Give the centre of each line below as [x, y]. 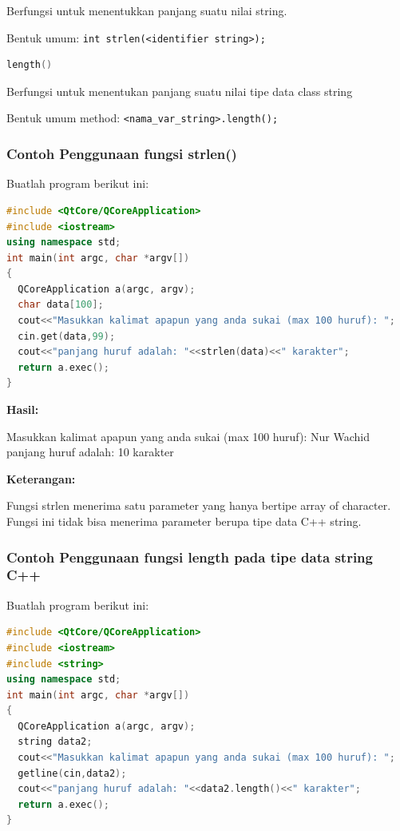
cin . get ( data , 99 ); [67, 336]
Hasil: [23, 410]
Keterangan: [41, 478]
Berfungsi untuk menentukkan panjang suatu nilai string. [147, 10]
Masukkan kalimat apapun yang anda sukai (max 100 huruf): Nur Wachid [188, 436]
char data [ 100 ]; [61, 305]
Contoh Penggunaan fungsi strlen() [122, 154]
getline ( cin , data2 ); [72, 773]
